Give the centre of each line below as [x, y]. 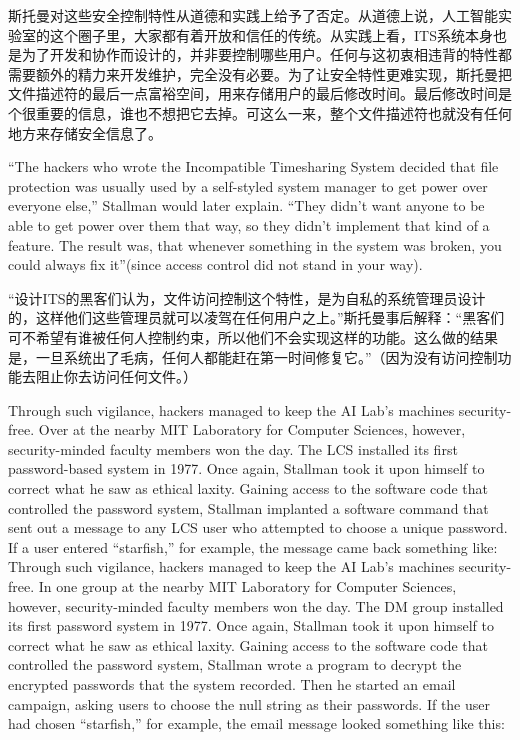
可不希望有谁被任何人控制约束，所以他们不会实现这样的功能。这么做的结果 [253, 336]
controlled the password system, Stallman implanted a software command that [248, 507]
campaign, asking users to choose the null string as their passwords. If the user [249, 703]
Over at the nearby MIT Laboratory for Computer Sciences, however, [252, 429]
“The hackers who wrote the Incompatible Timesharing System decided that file [253, 166]
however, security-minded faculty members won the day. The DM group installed [256, 605]
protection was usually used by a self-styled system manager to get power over [248, 185]
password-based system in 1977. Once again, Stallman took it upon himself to [246, 468]
